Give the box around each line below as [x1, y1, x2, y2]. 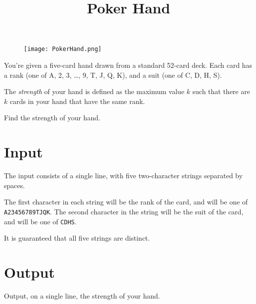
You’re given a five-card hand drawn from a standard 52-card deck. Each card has [4, 60, 252, 70]
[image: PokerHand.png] [24, 46, 102, 53]
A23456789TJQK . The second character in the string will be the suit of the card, [4, 206, 244, 216]
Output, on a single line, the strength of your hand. [4, 290, 160, 301]
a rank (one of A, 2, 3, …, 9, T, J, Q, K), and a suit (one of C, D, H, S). [4, 69, 222, 80]
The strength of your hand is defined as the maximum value [4, 86, 184, 97]
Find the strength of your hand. [4, 112, 100, 123]
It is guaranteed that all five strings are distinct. [4, 233, 150, 243]
